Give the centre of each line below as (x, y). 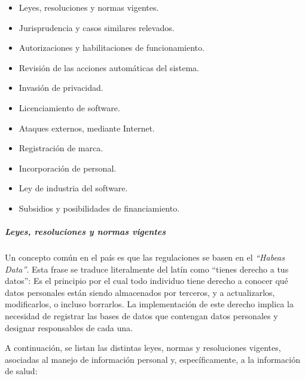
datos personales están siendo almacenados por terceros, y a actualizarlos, (140, 292)
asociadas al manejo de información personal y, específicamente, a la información (152, 359)
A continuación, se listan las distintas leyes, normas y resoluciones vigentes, (143, 348)
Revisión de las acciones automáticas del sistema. (109, 67)
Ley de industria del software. (73, 188)
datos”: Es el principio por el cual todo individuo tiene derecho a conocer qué (147, 281)
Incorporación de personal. (68, 168)
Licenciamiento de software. (69, 107)
